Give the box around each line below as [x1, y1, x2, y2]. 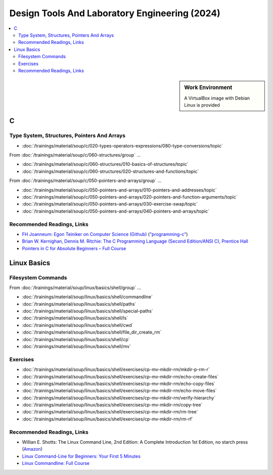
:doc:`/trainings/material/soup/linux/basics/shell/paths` [22, 301, 136, 307]
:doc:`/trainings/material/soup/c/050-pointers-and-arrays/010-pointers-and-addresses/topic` [22, 187, 217, 193]
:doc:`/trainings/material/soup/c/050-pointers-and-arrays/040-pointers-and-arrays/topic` [22, 208, 210, 214]
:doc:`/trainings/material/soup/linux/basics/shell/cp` [22, 336, 130, 342]
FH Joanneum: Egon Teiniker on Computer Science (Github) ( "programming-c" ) [22, 231, 188, 237]
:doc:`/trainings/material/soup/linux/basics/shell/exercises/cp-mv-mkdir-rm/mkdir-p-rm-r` [22, 366, 210, 372]
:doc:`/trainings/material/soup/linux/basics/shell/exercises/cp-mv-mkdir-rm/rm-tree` [22, 409, 198, 415]
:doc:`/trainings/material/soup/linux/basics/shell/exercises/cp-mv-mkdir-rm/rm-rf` [22, 416, 194, 422]
